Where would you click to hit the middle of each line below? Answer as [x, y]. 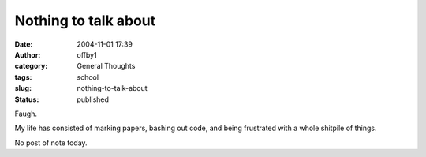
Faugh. [26, 114]
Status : [27, 99]
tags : [23, 77]
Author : [28, 54]
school [88, 77]
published [93, 99]
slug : [23, 88]
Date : [24, 44]
